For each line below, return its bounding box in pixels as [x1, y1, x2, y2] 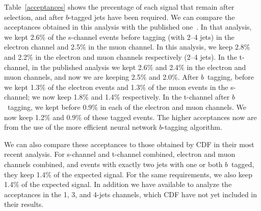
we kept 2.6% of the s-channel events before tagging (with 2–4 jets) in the [4, 31, 234, 42]
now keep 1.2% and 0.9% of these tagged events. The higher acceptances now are [4, 111, 257, 122]
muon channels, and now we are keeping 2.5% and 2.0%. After [4, 72, 199, 82]
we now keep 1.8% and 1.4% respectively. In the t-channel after [32, 91, 230, 102]
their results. [4, 199, 44, 209]
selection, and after [4, 11, 64, 22]
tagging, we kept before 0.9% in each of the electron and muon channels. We [7, 101, 246, 112]
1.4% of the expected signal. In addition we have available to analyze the [4, 179, 232, 190]
